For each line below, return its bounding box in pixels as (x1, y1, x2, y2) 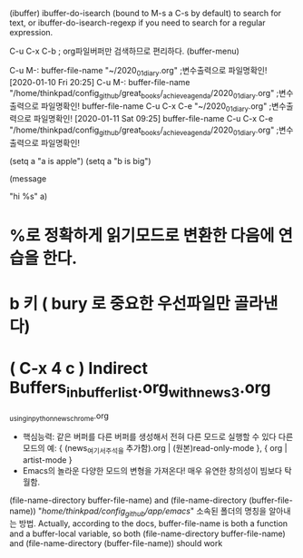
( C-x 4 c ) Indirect (9, 357, 148, 378)
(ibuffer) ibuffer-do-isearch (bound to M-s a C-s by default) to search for (9, 8, 282, 18)
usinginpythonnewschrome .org (9, 410, 109, 423)
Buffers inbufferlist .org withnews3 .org (9, 377, 271, 401)
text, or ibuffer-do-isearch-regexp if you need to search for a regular (9, 17, 266, 28)
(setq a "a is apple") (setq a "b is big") (9, 156, 151, 167)
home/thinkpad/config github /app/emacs (42, 505, 191, 518)
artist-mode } (22, 454, 73, 465)
